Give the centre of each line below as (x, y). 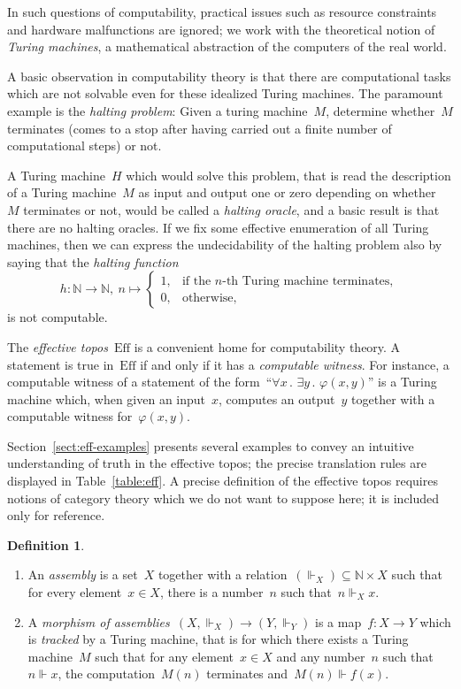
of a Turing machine (62, 192)
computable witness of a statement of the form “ (140, 382)
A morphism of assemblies (99, 621)
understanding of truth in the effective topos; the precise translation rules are (217, 463)
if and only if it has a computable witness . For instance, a (295, 364)
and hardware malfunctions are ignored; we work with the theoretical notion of (221, 29)
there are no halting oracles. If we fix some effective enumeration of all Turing (218, 227)
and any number (321, 656)
